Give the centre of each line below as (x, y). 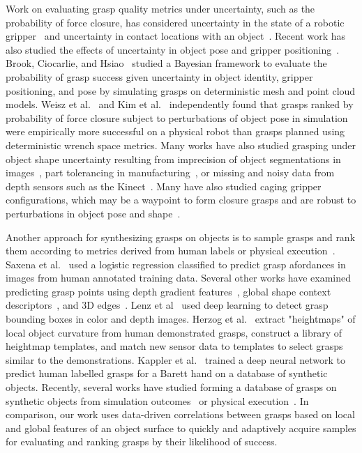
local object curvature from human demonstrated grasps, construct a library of (174, 332)
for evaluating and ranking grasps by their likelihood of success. (142, 442)
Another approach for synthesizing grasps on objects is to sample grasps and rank (181, 237)
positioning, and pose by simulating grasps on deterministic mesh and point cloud (181, 90)
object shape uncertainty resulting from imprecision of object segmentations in (173, 159)
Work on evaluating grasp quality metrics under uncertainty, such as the (160, 8)
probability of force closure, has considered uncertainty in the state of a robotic (175, 22)
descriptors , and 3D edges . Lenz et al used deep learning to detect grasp (167, 305)
